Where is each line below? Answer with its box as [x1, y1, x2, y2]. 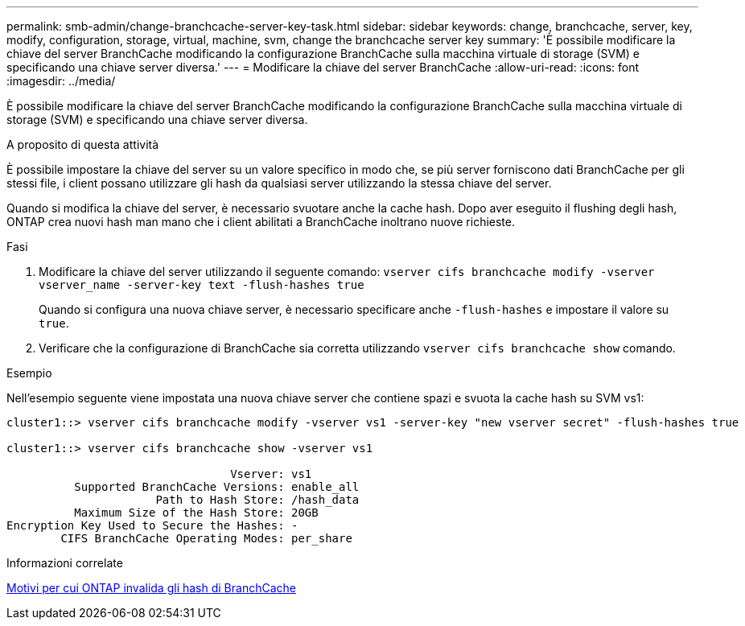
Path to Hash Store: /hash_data [155, 493, 360, 506]
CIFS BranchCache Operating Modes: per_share [60, 532, 352, 545]
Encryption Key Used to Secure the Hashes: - [6, 519, 298, 532]
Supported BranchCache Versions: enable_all [74, 480, 360, 493]
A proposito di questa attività [6, 138, 159, 151]
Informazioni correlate [6, 556, 123, 570]
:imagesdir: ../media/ [6, 74, 116, 88]
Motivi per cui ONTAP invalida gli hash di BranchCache [6, 581, 296, 595]
